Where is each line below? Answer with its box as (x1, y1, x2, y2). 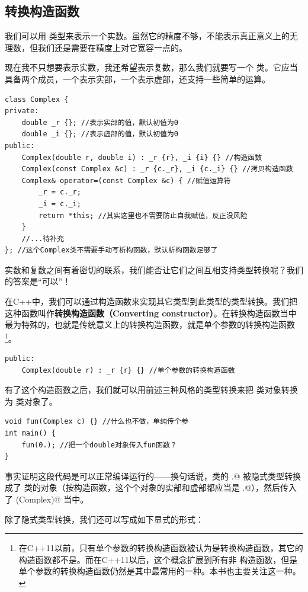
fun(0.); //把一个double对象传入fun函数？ (21, 440, 177, 449)
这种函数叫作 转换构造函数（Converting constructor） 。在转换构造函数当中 (5, 306, 297, 319)
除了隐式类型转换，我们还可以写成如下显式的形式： (5, 513, 204, 525)
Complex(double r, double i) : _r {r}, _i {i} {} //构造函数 (21, 153, 262, 162)
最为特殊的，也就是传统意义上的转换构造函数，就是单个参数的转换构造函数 (5, 318, 295, 331)
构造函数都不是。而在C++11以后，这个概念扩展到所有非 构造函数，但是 (18, 553, 298, 565)
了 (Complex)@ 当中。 (5, 493, 89, 505)
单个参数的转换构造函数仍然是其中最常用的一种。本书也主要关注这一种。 (18, 565, 301, 577)
